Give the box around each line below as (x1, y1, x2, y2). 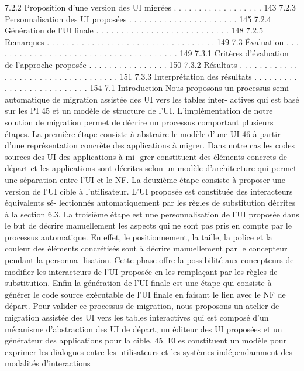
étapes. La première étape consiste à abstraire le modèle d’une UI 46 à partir (5, 127, 281, 139)
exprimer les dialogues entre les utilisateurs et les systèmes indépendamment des (5, 345, 293, 358)
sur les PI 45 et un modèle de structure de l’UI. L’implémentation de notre (5, 104, 273, 117)
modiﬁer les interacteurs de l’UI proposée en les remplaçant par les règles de (5, 265, 278, 277)
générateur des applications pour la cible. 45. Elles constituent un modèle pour (5, 334, 287, 346)
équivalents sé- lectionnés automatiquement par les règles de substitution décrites (5, 196, 296, 209)
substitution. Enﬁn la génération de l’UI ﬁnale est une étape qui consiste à (5, 277, 272, 289)
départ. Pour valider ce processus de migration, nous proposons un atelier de (5, 299, 279, 312)
